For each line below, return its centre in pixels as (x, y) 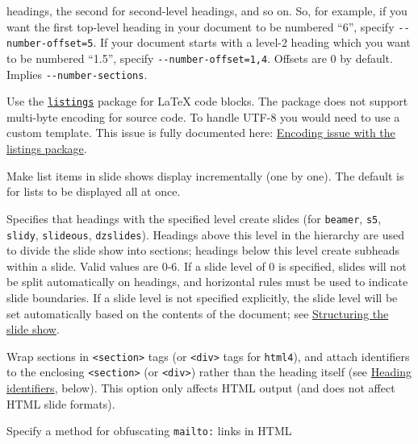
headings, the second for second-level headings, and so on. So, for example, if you (207, 10)
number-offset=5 (50, 44)
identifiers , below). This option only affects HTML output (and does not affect (201, 388)
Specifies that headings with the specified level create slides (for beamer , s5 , (194, 218)
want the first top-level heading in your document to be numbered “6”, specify (201, 26)
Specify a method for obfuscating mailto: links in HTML (149, 431)
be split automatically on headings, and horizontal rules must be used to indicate (207, 282)
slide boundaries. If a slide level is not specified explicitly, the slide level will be (202, 297)
